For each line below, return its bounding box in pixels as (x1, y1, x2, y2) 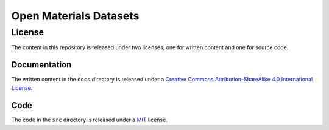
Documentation (11, 60, 72, 70)
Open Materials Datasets (11, 9, 140, 22)
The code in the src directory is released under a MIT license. (11, 116, 168, 123)
